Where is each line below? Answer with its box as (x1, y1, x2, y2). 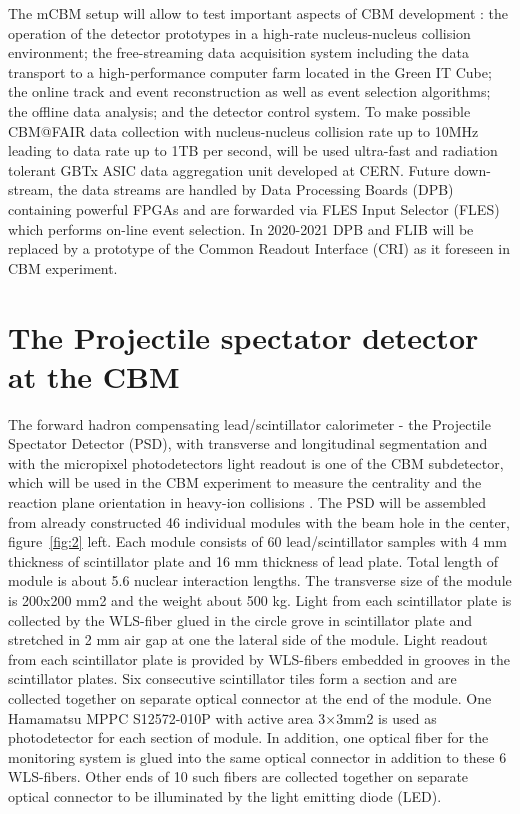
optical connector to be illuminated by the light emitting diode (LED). (8, 785, 442, 806)
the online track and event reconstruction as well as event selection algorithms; (8, 81, 491, 102)
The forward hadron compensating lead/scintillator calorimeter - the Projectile (8, 413, 491, 434)
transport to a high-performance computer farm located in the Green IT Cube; (8, 61, 492, 82)
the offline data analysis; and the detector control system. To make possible (8, 100, 471, 121)
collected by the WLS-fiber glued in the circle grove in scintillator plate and (8, 609, 472, 630)
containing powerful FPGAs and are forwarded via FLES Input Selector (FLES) (8, 198, 500, 219)
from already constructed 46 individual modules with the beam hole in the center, (8, 511, 510, 532)
